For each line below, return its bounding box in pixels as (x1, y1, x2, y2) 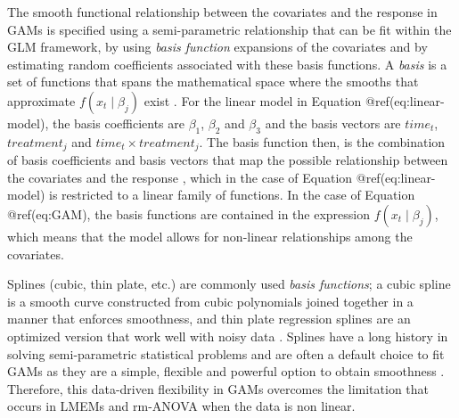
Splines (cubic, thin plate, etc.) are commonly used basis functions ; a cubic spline (7, 275, 451, 293)
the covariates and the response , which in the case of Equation (7, 168, 353, 186)
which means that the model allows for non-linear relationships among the (7, 227, 413, 245)
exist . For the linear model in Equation (143, 91, 362, 110)
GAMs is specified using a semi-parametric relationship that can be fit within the (7, 20, 452, 38)
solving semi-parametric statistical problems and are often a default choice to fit (7, 344, 445, 363)
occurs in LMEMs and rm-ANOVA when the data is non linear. (7, 397, 356, 415)
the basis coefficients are (52, 113, 184, 132)
